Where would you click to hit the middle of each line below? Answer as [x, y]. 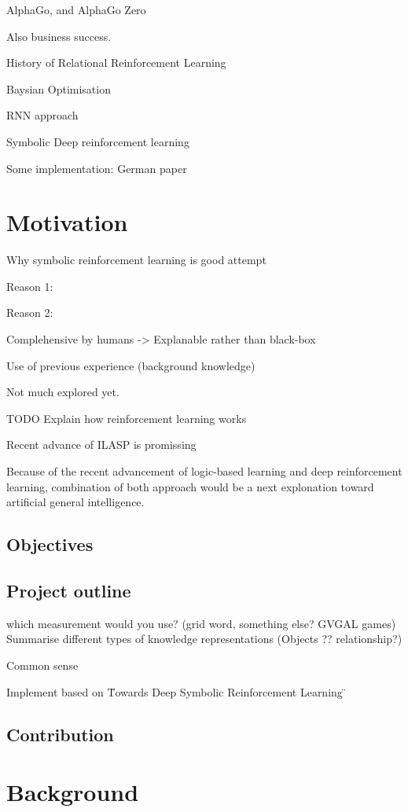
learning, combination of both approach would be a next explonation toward [190, 486]
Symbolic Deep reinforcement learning [98, 141]
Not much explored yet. [63, 392]
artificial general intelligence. [75, 502]
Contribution [60, 734]
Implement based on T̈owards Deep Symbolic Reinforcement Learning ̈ [176, 691]
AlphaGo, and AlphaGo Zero [76, 9]
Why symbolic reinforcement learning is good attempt [136, 260]
